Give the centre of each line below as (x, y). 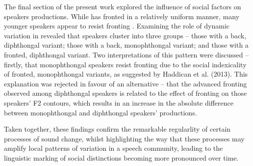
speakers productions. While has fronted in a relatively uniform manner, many (122, 16)
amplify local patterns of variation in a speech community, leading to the (114, 148)
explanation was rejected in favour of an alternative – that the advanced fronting (126, 83)
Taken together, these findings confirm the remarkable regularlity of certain (117, 129)
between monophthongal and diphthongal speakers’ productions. (101, 112)
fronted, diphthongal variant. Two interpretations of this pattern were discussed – (126, 54)
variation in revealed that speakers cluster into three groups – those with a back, (125, 35)
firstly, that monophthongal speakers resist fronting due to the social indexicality (125, 64)
